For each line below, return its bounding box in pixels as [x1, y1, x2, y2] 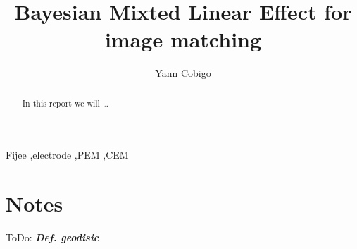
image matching [104, 25, 262, 54]
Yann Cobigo [155, 66, 211, 80]
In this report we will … [22, 97, 108, 109]
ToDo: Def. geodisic [6, 230, 99, 245]
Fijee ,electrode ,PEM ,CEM [6, 147, 129, 162]
